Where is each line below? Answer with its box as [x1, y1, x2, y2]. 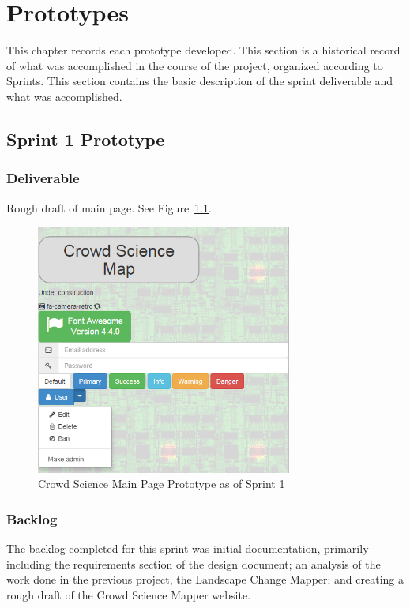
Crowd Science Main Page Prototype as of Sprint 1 [38, 475, 285, 492]
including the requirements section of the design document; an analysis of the [6, 555, 381, 572]
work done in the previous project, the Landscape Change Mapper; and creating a [6, 571, 404, 587]
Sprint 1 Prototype [6, 126, 165, 151]
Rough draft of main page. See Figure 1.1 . [6, 199, 212, 216]
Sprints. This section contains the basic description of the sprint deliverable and [6, 73, 393, 89]
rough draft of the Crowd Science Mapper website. [6, 586, 251, 602]
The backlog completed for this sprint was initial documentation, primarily [6, 540, 369, 557]
